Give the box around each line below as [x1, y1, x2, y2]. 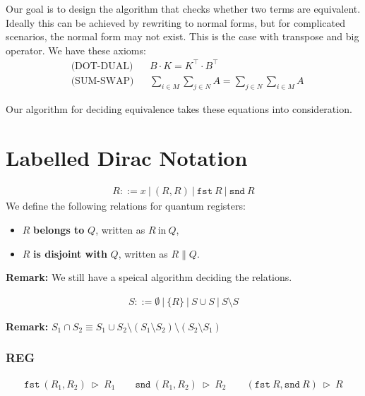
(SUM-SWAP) [71, 76, 134, 86]
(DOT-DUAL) [71, 61, 133, 71]
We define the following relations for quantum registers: [6, 198, 246, 213]
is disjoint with [33, 246, 107, 260]
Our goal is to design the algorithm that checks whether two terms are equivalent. [6, 1, 361, 16]
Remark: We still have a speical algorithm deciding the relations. [6, 270, 292, 284]
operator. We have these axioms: [6, 42, 146, 57]
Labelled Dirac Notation [6, 143, 248, 172]
